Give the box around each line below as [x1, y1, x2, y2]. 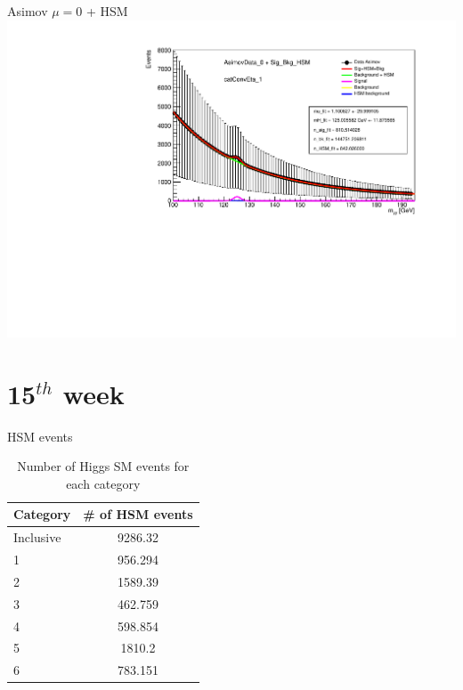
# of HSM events [83, 505, 193, 524]
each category [66, 474, 141, 492]
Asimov [7, 2, 48, 20]
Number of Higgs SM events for [17, 457, 190, 475]
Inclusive [13, 528, 61, 547]
